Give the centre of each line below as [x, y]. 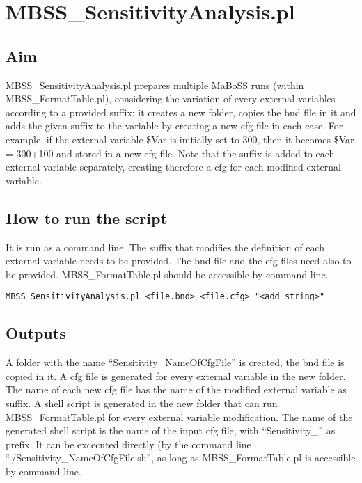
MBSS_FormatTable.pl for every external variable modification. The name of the [179, 417]
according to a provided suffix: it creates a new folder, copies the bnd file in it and [181, 112]
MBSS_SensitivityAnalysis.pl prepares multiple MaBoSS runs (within [155, 85]
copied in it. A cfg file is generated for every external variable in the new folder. [176, 375]
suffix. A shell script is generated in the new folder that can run [142, 403]
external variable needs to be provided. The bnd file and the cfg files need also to [179, 261]
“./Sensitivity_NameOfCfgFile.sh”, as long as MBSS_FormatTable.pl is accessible [181, 458]
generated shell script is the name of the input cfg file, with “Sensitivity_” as [171, 430]
